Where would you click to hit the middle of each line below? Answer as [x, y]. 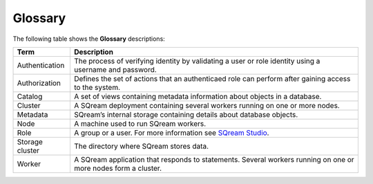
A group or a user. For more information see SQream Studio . [171, 133]
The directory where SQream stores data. [141, 146]
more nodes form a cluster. [118, 168]
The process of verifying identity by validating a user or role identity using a [197, 61]
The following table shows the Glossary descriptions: [89, 39]
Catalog [30, 96]
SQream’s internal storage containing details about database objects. [186, 114]
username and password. [115, 69]
